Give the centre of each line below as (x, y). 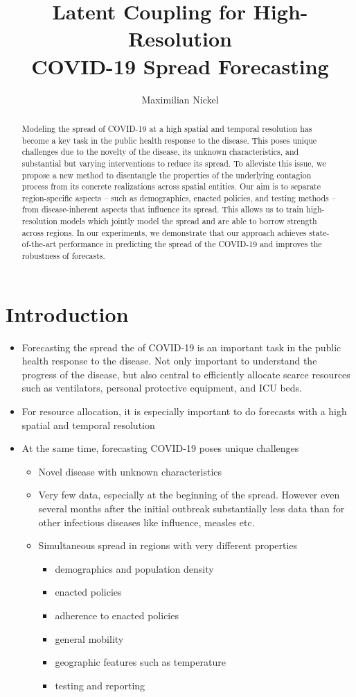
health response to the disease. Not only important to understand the (169, 361)
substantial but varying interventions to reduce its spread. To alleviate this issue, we (174, 163)
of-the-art (39, 244)
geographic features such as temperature (140, 662)
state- (319, 232)
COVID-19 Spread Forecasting (180, 66)
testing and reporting (100, 685)
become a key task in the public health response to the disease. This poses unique (169, 140)
